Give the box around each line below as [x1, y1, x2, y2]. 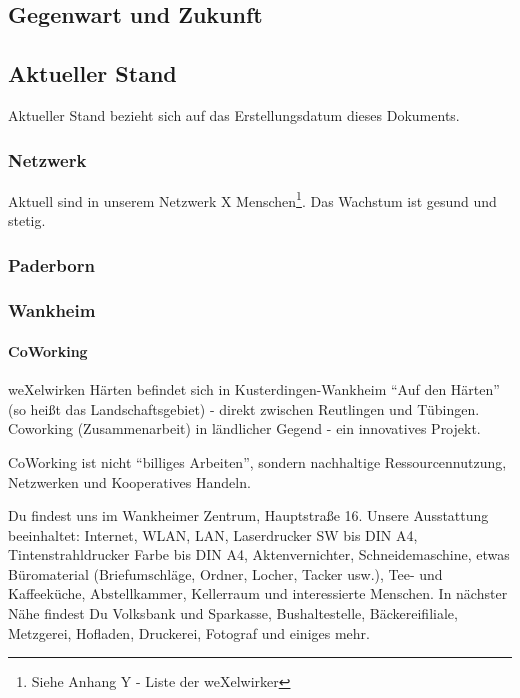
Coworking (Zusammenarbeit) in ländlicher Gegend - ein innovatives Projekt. [8, 418, 481, 439]
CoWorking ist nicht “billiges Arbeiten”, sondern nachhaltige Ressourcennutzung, [8, 451, 507, 472]
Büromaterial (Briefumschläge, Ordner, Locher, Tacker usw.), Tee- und [8, 563, 443, 584]
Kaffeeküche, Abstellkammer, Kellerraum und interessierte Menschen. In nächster [8, 583, 508, 604]
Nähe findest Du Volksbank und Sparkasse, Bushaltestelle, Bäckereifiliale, [8, 603, 458, 624]
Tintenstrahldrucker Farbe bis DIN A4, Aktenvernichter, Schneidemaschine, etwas [8, 544, 510, 565]
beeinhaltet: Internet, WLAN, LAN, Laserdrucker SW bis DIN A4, [8, 524, 418, 545]
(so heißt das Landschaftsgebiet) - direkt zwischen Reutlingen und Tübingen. [8, 398, 480, 419]
